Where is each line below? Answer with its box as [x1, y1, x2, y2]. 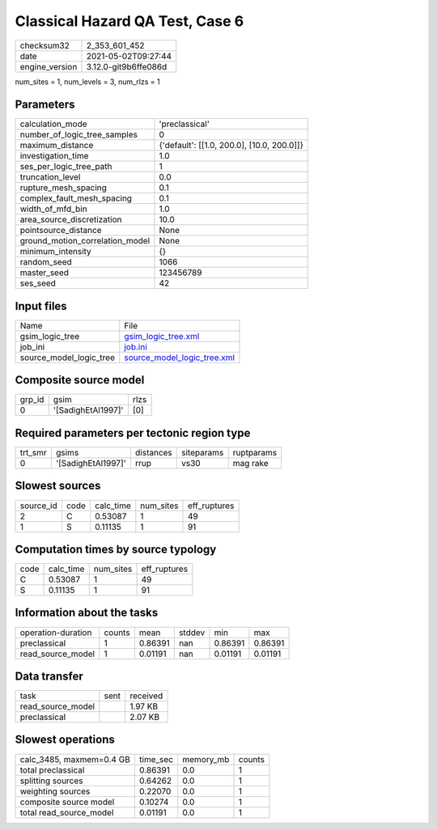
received [129, 690, 163, 701]
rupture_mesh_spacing [19, 182, 107, 193]
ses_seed [19, 277, 57, 289]
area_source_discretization [19, 214, 122, 226]
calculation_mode [19, 118, 88, 129]
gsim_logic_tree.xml [124, 330, 200, 341]
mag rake [232, 458, 269, 468]
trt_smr [19, 447, 48, 458]
